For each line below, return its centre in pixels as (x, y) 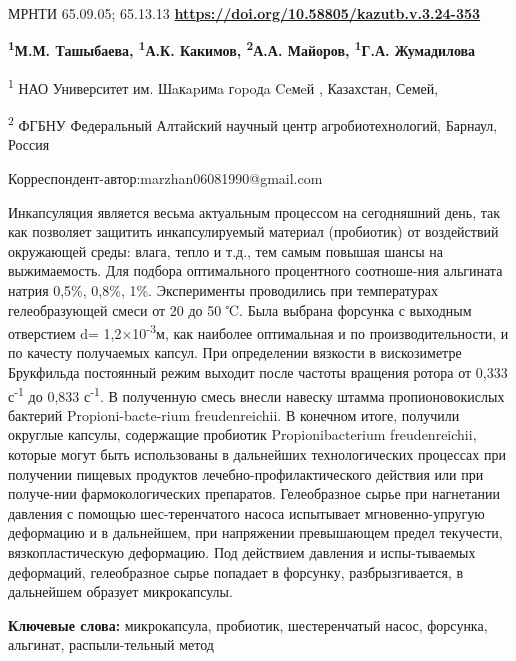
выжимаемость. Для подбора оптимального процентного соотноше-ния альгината (255, 270)
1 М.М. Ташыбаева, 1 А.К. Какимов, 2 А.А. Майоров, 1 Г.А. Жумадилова (242, 49)
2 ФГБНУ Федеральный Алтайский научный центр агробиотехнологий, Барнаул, (253, 123)
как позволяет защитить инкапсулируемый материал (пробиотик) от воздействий (253, 231)
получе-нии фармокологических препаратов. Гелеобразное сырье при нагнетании (254, 493)
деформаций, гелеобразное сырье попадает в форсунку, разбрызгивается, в (236, 571)
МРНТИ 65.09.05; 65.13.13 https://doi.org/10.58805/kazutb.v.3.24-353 (244, 13)
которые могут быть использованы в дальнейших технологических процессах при (257, 453)
